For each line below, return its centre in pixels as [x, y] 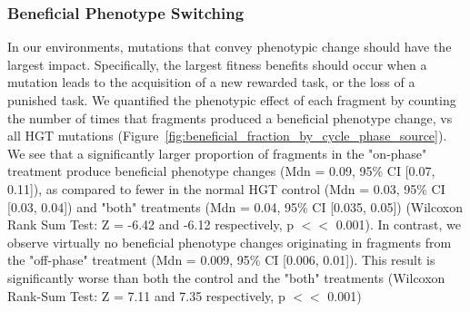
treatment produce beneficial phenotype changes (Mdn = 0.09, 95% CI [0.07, [221, 171]
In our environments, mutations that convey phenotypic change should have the [230, 47]
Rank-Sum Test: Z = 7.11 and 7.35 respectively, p [146, 295]
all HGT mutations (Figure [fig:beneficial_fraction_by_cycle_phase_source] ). [227, 136]
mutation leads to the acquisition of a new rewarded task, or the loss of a [211, 82]
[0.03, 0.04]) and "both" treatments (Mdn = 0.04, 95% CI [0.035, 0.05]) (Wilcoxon [235, 206]
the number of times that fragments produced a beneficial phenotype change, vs [230, 117]
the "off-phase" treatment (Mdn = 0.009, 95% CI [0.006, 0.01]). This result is [221, 260]
